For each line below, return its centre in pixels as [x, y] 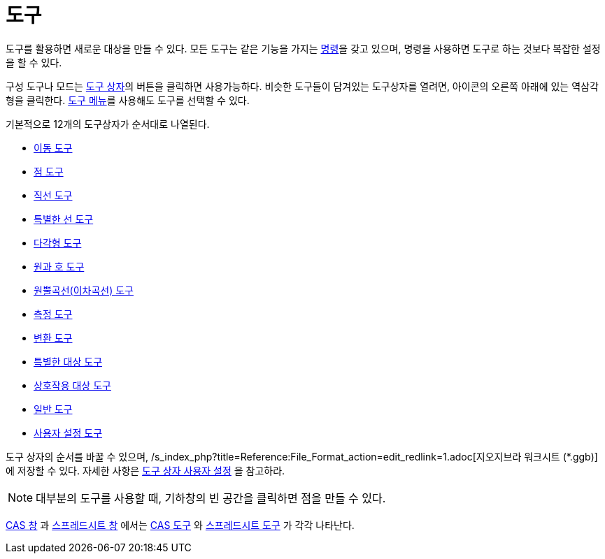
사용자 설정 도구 [68, 433]
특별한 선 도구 [64, 219]
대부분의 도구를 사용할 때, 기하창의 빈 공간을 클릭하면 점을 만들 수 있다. [211, 498]
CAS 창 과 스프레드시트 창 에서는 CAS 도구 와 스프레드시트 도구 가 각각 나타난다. [180, 525]
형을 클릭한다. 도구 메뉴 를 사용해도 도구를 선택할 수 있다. [128, 100]
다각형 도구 [58, 242]
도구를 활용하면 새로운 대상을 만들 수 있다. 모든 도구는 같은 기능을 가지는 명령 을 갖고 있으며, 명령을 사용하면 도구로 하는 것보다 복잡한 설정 [303, 48]
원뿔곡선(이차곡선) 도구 [84, 290]
